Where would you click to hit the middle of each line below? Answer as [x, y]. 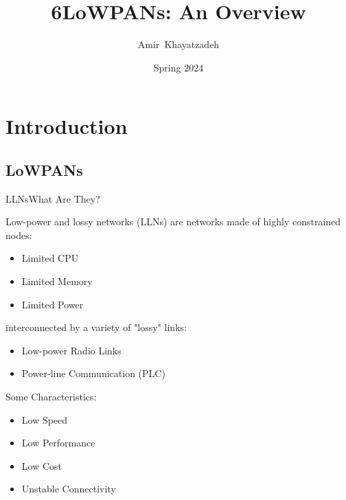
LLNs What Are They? [53, 198]
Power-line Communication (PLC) [93, 373]
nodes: [19, 235]
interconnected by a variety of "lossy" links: [96, 327]
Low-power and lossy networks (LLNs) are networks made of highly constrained [173, 221]
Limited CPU [50, 258]
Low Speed [45, 419]
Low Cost [42, 465]
